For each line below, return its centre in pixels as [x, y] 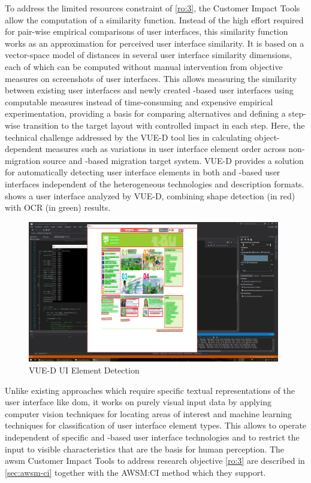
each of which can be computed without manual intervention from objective [144, 66]
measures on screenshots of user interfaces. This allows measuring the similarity [151, 78]
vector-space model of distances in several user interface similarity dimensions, [149, 55]
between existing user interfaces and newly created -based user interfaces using [149, 90]
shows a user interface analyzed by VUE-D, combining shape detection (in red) [150, 195]
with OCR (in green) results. [58, 207]
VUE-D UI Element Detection [84, 370]
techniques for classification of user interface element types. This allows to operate [156, 425]
